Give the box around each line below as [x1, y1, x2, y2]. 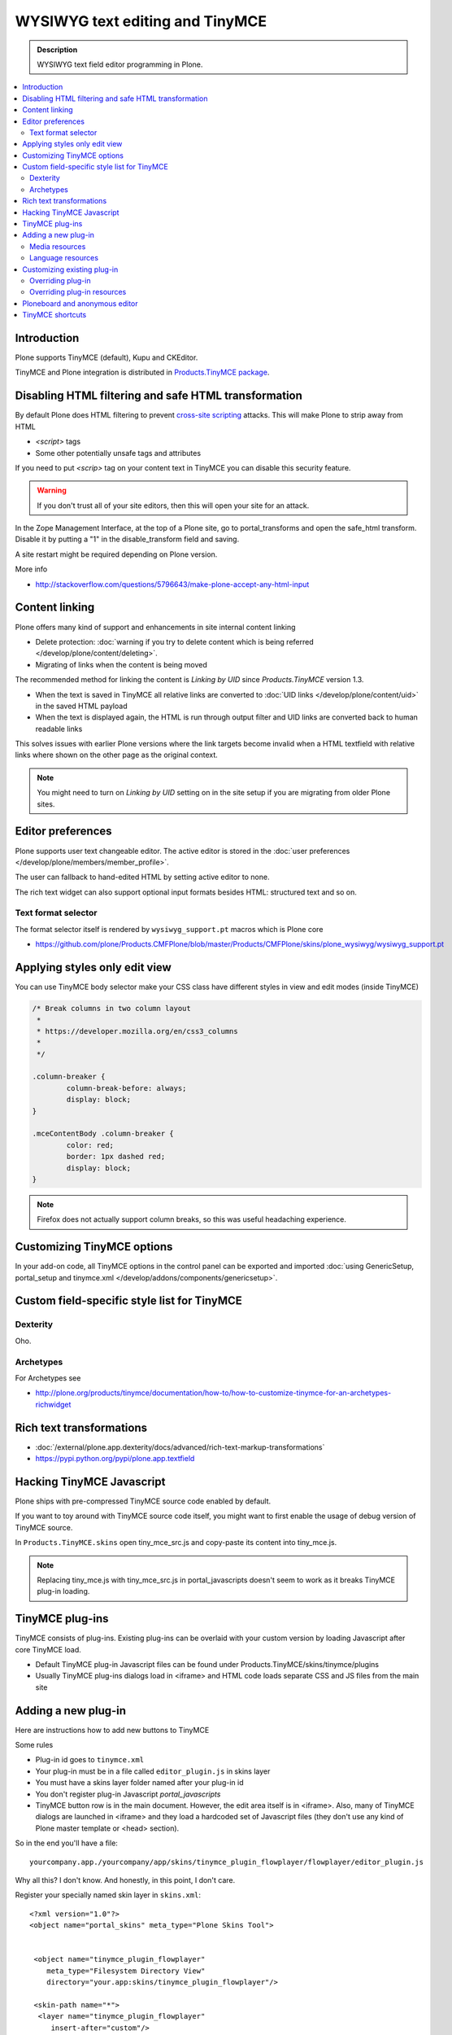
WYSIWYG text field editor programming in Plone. [37, 59, 203, 69]
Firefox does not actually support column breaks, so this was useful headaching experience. [37, 1214, 347, 1224]
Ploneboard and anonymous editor [22, 298, 138, 309]
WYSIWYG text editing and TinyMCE [15, 12, 267, 30]
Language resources [29, 253, 99, 263]
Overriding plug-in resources [29, 287, 127, 297]
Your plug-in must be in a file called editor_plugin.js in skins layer [35, 1766, 271, 1776]
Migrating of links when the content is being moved [35, 659, 207, 669]
